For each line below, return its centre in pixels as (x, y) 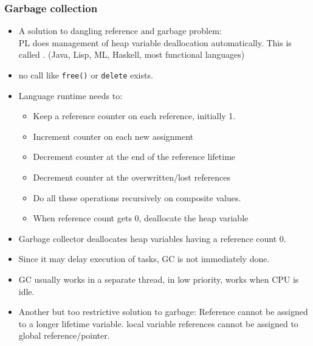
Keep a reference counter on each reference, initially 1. (134, 116)
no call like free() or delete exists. (86, 75)
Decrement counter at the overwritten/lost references (132, 177)
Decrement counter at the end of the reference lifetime (134, 157)
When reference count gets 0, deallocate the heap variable (141, 218)
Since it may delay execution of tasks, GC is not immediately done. (144, 259)
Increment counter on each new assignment (113, 136)
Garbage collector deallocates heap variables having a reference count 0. (152, 238)
